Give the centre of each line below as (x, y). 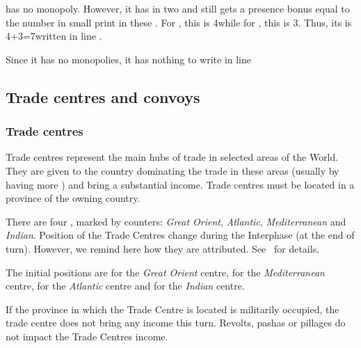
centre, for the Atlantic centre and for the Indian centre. (125, 286)
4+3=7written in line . (54, 36)
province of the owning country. (73, 198)
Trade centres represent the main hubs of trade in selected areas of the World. (172, 157)
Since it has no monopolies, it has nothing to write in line (129, 59)
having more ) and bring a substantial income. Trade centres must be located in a (180, 184)
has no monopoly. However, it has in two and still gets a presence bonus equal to (178, 8)
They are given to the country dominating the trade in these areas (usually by (173, 170)
